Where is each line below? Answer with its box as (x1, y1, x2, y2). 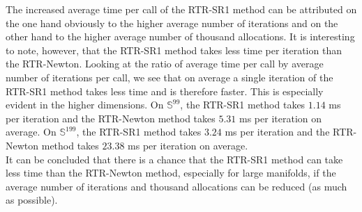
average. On (6, 124, 56, 139)
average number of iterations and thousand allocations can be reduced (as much (6, 179, 347, 193)
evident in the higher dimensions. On (6, 97, 164, 112)
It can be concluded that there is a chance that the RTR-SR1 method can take (6, 152, 343, 166)
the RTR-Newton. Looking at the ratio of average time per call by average (6, 56, 324, 71)
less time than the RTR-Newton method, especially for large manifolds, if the (6, 165, 336, 180)
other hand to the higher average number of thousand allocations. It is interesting (6, 29, 355, 44)
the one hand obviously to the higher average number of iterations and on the (6, 15, 338, 30)
